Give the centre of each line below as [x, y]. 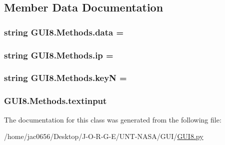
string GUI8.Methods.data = [64, 32]
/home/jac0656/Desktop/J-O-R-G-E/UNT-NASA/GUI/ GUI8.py [104, 136]
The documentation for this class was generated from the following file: [113, 119]
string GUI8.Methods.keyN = [65, 78]
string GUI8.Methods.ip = [59, 55]
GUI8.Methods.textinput [55, 101]
